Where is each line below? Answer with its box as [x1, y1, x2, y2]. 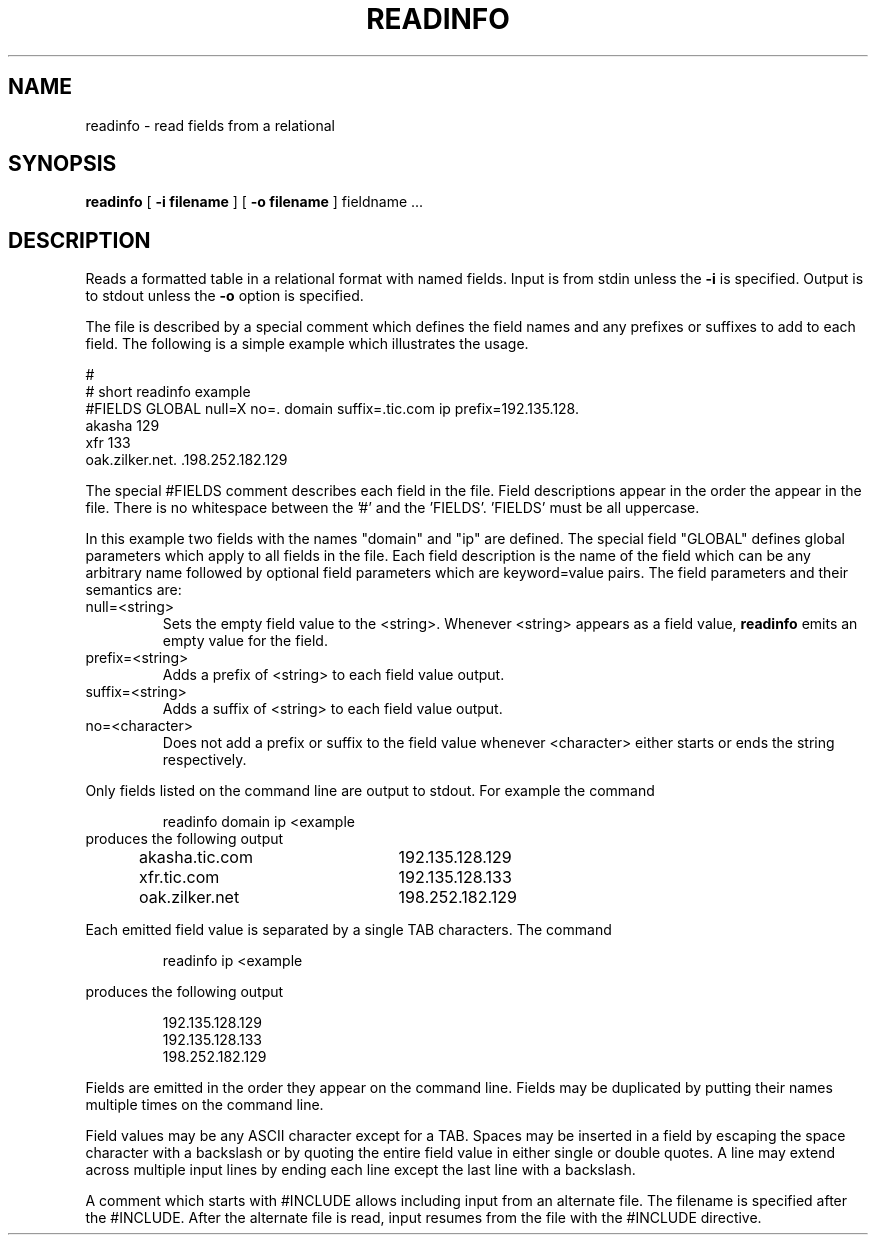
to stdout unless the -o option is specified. [85, 287, 364, 305]
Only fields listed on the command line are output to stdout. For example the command [85, 782, 655, 800]
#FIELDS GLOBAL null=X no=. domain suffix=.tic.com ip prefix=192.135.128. [85, 400, 579, 418]
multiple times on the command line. [85, 1096, 324, 1114]
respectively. [162, 751, 247, 769]
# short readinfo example [85, 383, 251, 401]
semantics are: [85, 581, 182, 599]
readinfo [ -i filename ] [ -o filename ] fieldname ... [85, 193, 424, 211]
